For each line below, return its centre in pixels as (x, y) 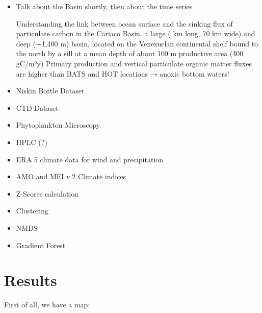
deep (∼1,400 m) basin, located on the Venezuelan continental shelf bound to (137, 43)
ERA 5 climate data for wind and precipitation (90, 159)
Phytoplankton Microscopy (58, 125)
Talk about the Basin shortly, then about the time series (104, 6)
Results (31, 280)
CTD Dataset (37, 107)
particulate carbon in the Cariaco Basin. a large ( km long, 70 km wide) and (136, 33)
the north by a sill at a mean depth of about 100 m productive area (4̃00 (130, 53)
